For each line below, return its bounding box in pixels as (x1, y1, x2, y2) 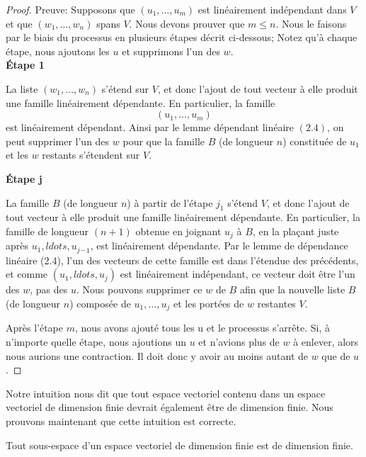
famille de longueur (6, 223, 89, 238)
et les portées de (173, 296, 244, 311)
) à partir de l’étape (127, 195, 213, 210)
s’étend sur (101, 81, 149, 96)
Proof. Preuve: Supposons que (6, 2, 135, 16)
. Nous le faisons (275, 16, 347, 30)
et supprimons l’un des (122, 43, 220, 58)
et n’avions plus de (198, 334, 280, 349)
